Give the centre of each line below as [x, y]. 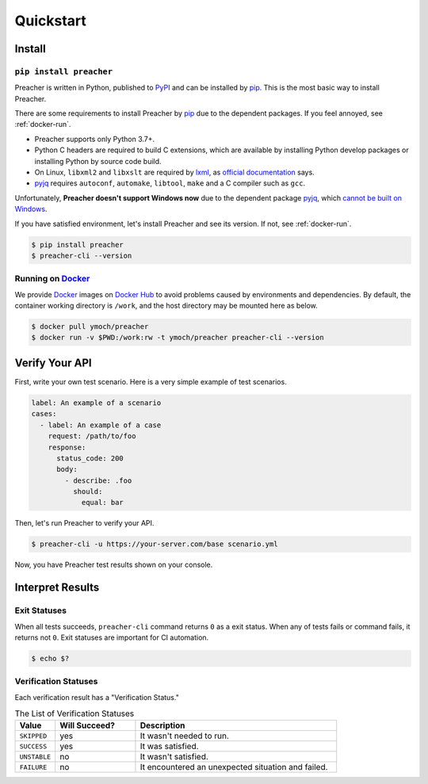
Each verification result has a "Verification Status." [97, 697]
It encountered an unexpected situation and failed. [234, 767]
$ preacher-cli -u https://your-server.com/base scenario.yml [155, 544]
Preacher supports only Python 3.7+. [95, 139]
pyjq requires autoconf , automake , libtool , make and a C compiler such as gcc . [170, 183]
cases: [44, 414]
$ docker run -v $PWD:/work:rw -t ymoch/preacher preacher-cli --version [178, 338]
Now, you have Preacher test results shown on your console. [114, 565]
